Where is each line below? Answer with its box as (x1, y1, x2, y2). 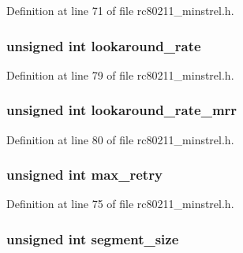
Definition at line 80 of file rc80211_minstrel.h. (6, 131, 234, 147)
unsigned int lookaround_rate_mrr (6, 100, 237, 120)
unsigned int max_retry (6, 165, 163, 184)
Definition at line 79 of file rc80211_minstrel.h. (6, 66, 234, 83)
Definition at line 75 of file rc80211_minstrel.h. (6, 195, 234, 212)
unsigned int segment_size (6, 229, 179, 248)
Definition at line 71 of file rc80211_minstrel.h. (6, 2, 234, 18)
